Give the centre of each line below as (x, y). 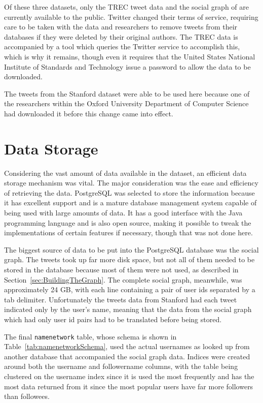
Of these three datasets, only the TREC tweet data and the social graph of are (127, 7)
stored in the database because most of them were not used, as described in (121, 269)
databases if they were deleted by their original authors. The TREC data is (121, 36)
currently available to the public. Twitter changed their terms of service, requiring (131, 17)
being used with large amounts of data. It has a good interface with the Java (123, 213)
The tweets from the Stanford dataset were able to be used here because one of (127, 93)
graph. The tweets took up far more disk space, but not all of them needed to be (129, 259)
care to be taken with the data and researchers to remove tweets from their (121, 27)
